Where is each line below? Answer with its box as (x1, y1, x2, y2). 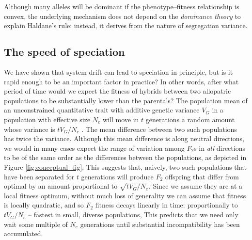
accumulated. (4, 228, 43, 239)
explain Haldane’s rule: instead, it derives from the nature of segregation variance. (4, 20, 248, 31)
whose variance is (4, 124, 55, 134)
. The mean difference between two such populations (81, 124, 237, 134)
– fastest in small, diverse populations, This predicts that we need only (28, 209, 238, 220)
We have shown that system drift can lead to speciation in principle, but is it (4, 66, 233, 77)
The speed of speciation (4, 44, 125, 59)
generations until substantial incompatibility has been (80, 219, 240, 229)
